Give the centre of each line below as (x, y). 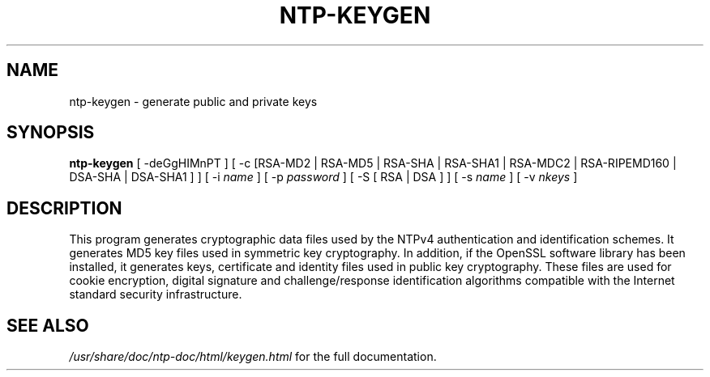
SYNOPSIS (51, 133)
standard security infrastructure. (156, 294)
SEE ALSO (48, 325)
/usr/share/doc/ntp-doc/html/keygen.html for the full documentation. (253, 357)
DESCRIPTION (64, 208)
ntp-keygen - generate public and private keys (193, 101)
